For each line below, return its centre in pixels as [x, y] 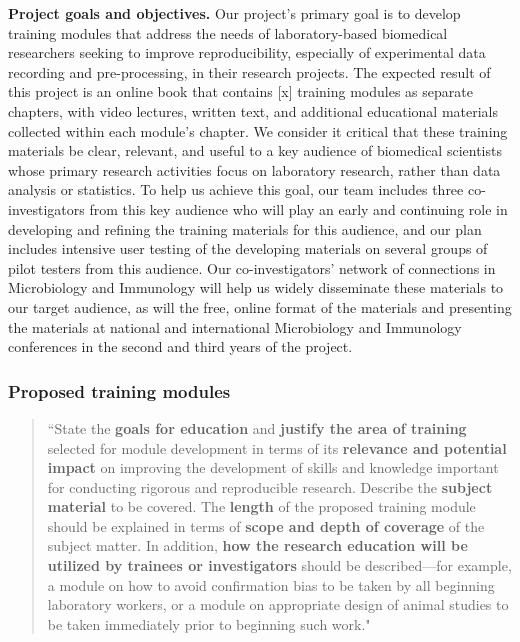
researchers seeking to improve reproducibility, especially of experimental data [247, 52]
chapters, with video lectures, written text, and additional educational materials [253, 110]
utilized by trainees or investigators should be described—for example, [279, 565]
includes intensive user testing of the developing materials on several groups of [248, 248]
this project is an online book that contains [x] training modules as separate [240, 91]
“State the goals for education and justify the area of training [257, 427]
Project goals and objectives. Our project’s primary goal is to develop [234, 13]
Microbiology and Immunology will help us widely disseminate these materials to [256, 287]
